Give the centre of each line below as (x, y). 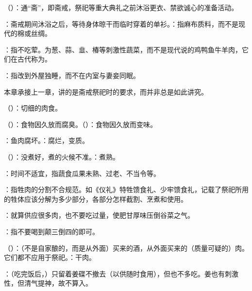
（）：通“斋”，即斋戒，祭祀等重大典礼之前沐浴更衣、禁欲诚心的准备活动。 (121, 7)
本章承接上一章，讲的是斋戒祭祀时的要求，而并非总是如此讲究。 (106, 91)
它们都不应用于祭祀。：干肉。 (50, 257)
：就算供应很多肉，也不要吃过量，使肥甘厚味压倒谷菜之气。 (99, 215)
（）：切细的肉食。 (33, 108)
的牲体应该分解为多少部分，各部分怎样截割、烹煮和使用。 (96, 199)
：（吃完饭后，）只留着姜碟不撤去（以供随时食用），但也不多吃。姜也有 (114, 273)
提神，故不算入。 (65, 283)
